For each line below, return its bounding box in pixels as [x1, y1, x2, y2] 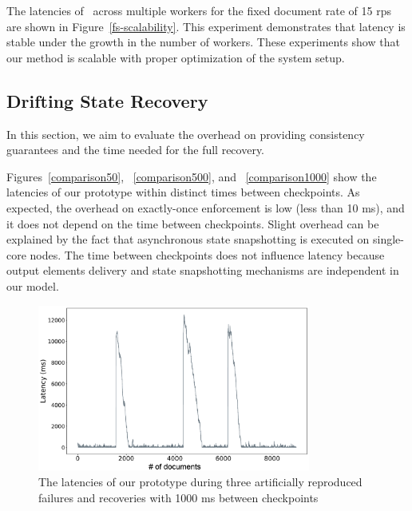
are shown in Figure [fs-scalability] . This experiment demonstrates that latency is [6, 18, 406, 34]
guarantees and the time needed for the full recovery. [6, 141, 265, 158]
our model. [6, 277, 59, 294]
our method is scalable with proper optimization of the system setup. [6, 49, 345, 65]
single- [373, 231, 404, 248]
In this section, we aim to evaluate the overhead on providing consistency [6, 125, 365, 142]
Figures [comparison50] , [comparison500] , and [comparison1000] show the [6, 168, 377, 184]
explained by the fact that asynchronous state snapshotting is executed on [6, 231, 370, 248]
